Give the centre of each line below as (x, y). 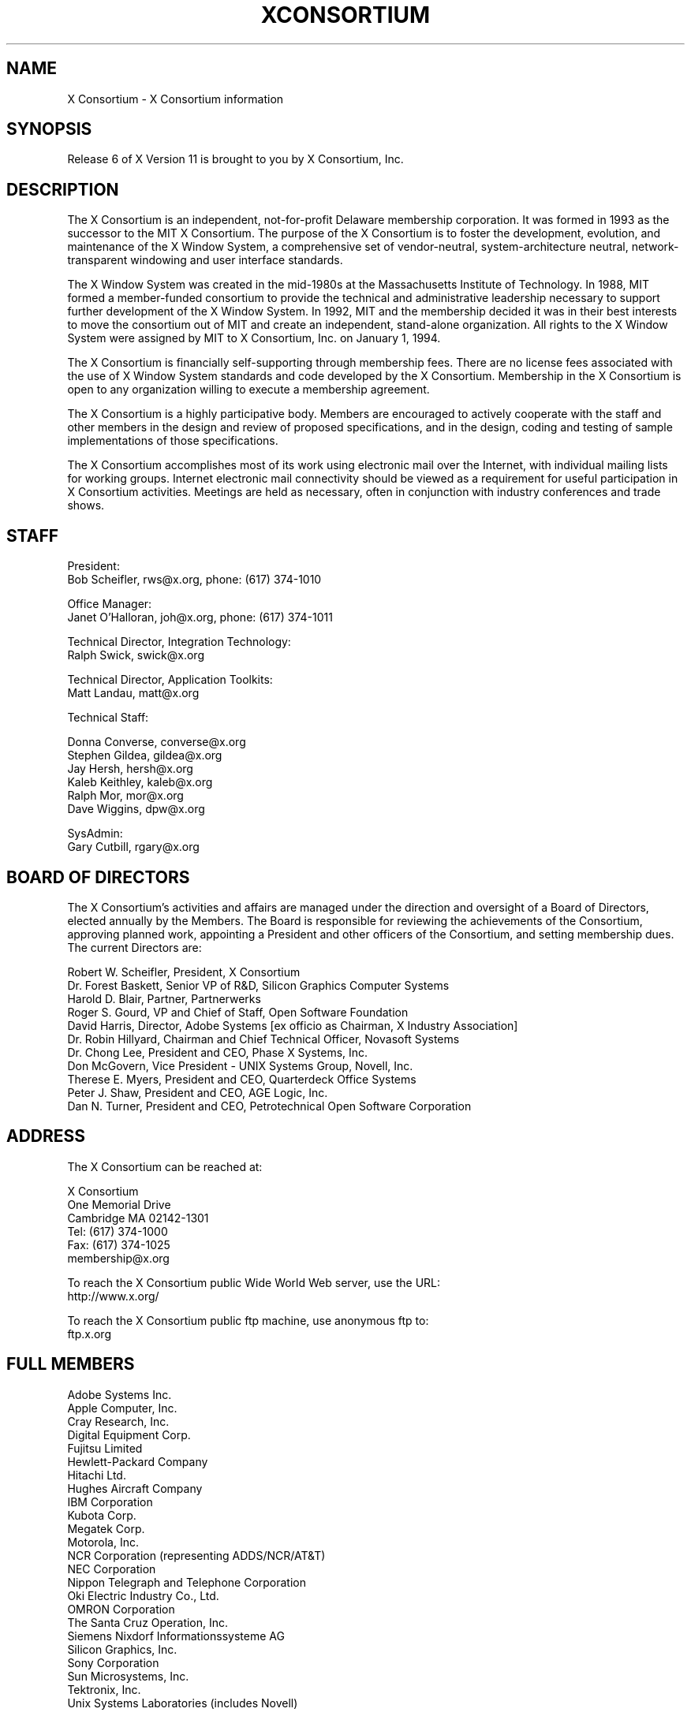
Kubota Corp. (102, 1515)
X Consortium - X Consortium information (176, 99)
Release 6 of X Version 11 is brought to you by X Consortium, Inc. (235, 159)
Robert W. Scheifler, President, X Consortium (184, 972)
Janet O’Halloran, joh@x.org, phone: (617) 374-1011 (200, 617)
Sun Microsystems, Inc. (128, 1676)
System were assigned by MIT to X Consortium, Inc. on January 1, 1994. (254, 338)
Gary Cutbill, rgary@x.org (133, 847)
